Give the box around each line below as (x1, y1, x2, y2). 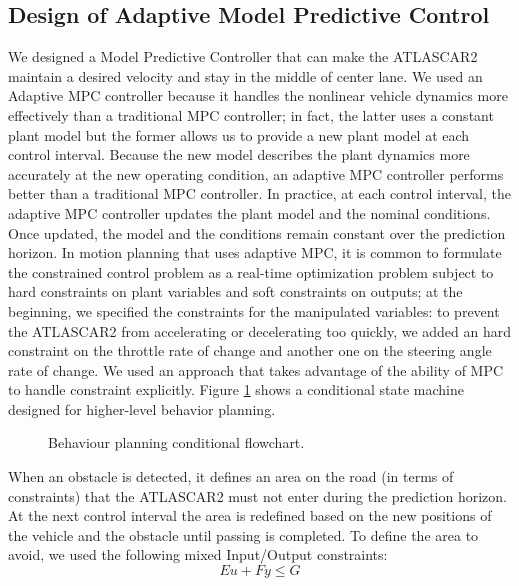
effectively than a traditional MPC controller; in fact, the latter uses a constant (8, 104, 494, 125)
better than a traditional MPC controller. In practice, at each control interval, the (8, 183, 511, 204)
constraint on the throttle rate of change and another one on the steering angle (8, 340, 492, 361)
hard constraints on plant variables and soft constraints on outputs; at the (8, 281, 463, 302)
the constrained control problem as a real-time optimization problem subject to (8, 261, 494, 282)
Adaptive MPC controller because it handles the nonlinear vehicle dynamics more (8, 85, 508, 106)
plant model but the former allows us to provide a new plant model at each (8, 124, 470, 145)
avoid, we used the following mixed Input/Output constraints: (8, 544, 388, 565)
